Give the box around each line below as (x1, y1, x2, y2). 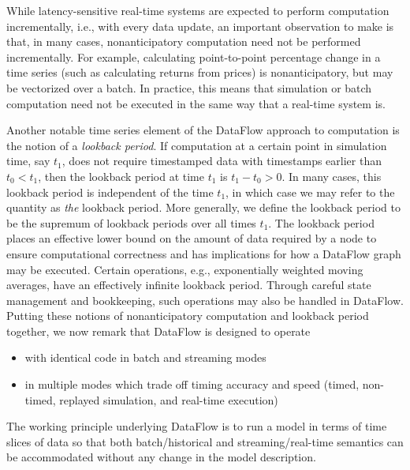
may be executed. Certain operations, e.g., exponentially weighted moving (6, 261, 363, 277)
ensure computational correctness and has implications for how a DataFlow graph (6, 245, 401, 261)
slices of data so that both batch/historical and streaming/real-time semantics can (6, 433, 404, 449)
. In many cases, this (281, 167, 382, 184)
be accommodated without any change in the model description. (6, 449, 316, 465)
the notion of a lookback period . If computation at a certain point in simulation (6, 137, 387, 153)
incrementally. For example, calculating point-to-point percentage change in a (6, 48, 381, 65)
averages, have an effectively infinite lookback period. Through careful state (6, 276, 371, 293)
